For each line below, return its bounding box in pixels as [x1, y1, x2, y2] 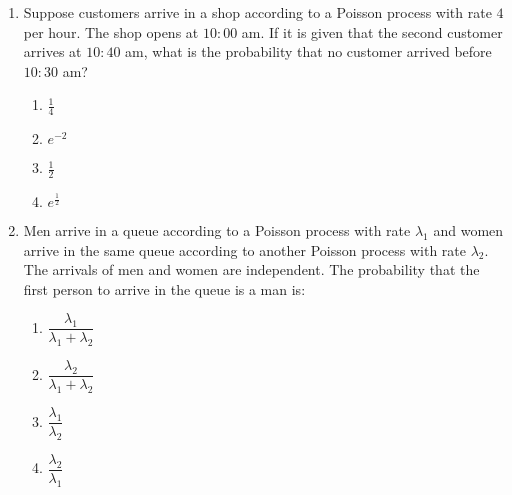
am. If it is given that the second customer [241, 21, 503, 42]
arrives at [23, 41, 82, 62]
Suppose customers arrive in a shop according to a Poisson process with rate [23, 2, 492, 22]
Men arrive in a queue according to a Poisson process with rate [23, 220, 411, 241]
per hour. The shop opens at [23, 21, 199, 42]
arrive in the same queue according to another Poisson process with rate [23, 239, 466, 260]
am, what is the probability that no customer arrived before [125, 41, 492, 62]
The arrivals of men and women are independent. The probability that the [23, 259, 480, 280]
